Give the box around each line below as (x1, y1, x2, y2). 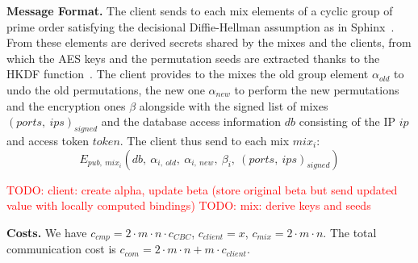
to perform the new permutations (234, 81, 399, 98)
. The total (323, 223, 377, 240)
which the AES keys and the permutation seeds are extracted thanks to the (6, 49, 380, 66)
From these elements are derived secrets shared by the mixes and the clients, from (6, 34, 412, 51)
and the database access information (101, 113, 282, 130)
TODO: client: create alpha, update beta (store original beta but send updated (6, 181, 398, 198)
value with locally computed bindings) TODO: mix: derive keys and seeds (6, 197, 371, 214)
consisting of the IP (299, 113, 396, 130)
